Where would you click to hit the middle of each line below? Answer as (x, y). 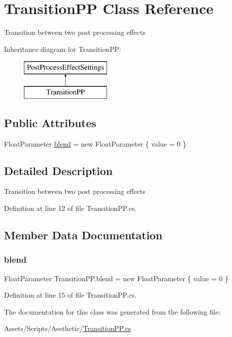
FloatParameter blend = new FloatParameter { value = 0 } (95, 143)
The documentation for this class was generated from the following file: (112, 311)
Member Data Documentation (83, 235)
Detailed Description (58, 170)
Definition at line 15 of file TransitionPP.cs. (70, 295)
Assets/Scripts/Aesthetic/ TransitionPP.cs (67, 328)
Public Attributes (50, 122)
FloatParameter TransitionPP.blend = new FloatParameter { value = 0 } (116, 278)
